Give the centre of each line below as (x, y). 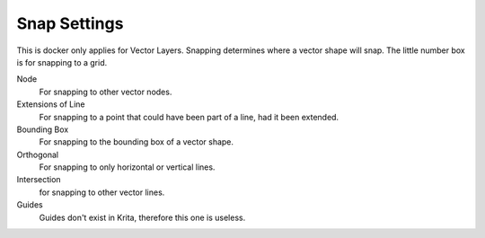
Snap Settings (70, 23)
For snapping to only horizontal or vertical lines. (127, 167)
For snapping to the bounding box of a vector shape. (136, 142)
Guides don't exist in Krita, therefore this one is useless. (142, 217)
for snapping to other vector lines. (102, 192)
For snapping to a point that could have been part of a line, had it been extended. (189, 117)
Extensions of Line (51, 104)
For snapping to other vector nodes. (106, 92)
